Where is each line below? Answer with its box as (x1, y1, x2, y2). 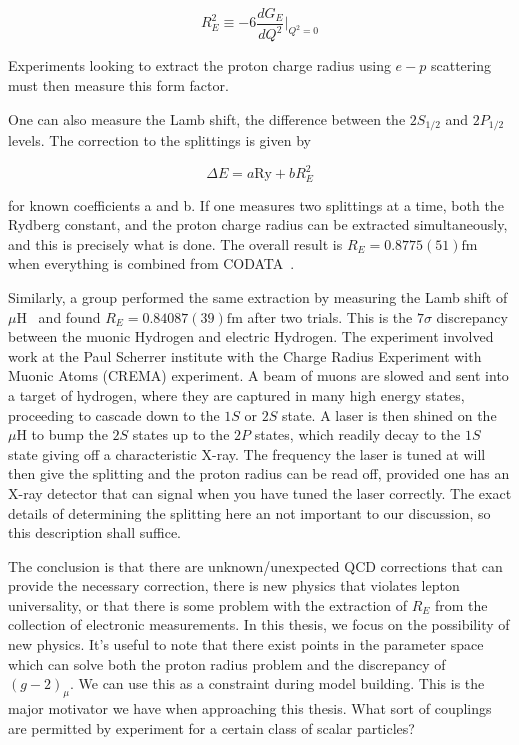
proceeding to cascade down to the (8, 404, 220, 425)
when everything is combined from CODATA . (8, 253, 295, 274)
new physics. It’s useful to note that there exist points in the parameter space (8, 634, 484, 655)
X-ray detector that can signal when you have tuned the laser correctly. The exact (8, 482, 512, 503)
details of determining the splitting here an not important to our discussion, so (8, 502, 491, 523)
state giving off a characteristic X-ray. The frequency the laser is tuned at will (8, 443, 486, 464)
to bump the (31, 424, 108, 445)
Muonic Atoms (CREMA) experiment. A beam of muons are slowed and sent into (8, 365, 509, 386)
